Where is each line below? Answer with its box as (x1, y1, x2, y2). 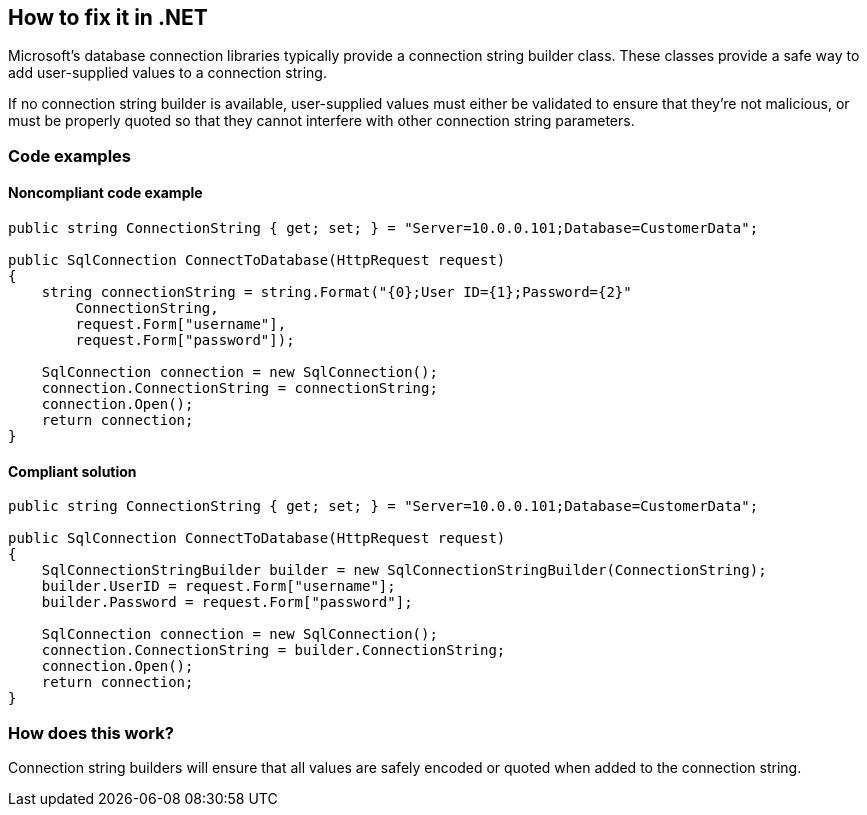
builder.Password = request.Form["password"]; (41, 594, 413, 611)
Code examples (8, 145, 132, 166)
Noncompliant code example (8, 184, 203, 202)
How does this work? (8, 722, 174, 743)
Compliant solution (8, 462, 137, 480)
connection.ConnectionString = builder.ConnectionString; (41, 642, 506, 659)
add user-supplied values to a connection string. (8, 64, 327, 82)
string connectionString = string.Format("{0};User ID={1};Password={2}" (41, 284, 632, 301)
